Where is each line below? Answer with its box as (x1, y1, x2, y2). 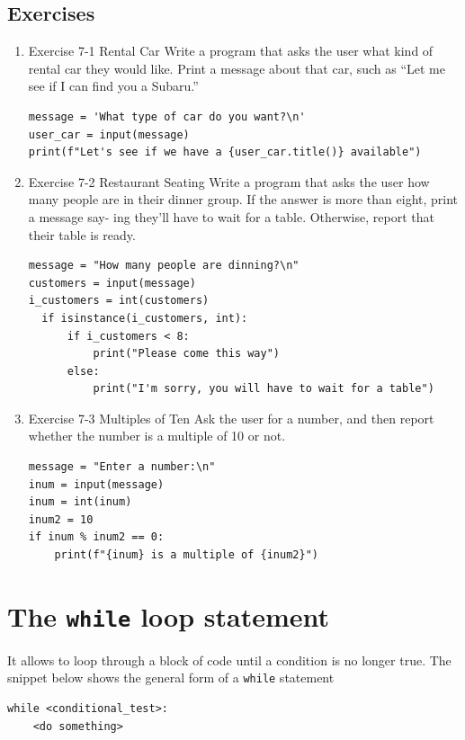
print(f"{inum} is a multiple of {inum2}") (54, 548, 318, 562)
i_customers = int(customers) (28, 294, 210, 308)
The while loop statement (7, 597, 330, 634)
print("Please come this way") (93, 347, 280, 361)
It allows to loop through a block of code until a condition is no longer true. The (7, 650, 452, 669)
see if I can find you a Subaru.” (28, 76, 199, 95)
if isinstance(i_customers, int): (41, 311, 248, 325)
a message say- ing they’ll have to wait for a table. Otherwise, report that (28, 207, 434, 226)
